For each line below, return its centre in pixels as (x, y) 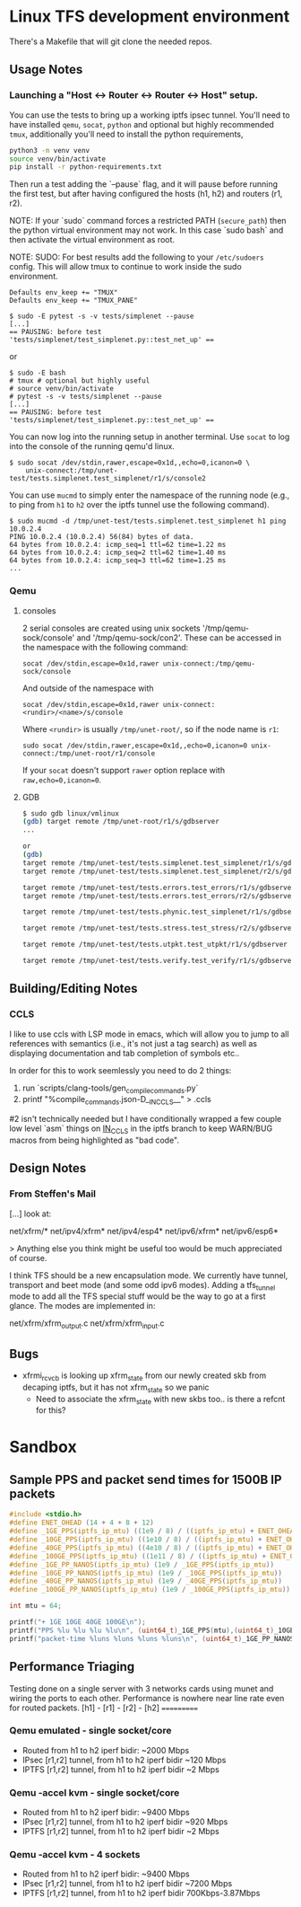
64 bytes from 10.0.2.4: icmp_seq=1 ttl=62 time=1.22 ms (118, 545)
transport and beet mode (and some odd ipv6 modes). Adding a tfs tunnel (142, 1286)
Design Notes (48, 1168)
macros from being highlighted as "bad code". (95, 1140)
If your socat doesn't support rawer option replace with (124, 770)
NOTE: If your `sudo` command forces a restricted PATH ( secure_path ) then (148, 221)
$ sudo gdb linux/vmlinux (70, 813)
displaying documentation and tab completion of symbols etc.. (125, 1053)
